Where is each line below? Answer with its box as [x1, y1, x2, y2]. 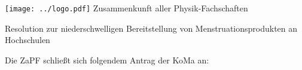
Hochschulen [5, 34, 50, 46]
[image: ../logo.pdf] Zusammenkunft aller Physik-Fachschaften [5, 2, 248, 14]
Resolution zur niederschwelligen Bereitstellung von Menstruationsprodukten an [5, 22, 298, 34]
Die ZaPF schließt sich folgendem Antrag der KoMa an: [5, 53, 209, 66]
